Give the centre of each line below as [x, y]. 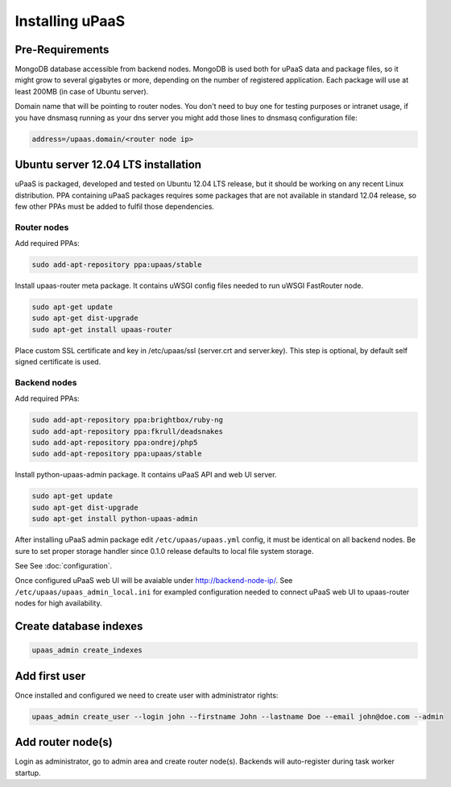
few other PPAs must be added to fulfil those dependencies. [115, 206]
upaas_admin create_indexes [87, 650]
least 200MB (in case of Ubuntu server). [82, 91]
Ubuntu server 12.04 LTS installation [108, 165]
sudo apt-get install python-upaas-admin [115, 519]
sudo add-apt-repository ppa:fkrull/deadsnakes [127, 431]
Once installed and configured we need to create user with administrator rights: [147, 695]
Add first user [50, 676]
